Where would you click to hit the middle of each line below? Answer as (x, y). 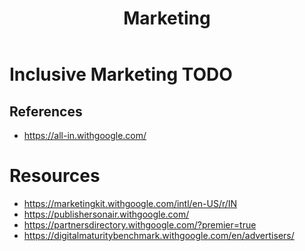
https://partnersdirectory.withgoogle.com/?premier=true (140, 224)
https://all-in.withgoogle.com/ (85, 135)
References (46, 111)
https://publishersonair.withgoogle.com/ (106, 214)
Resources (55, 176)
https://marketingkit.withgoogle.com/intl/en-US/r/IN (130, 203)
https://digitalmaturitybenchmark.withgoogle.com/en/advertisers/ (159, 235)
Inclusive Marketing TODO (121, 74)
